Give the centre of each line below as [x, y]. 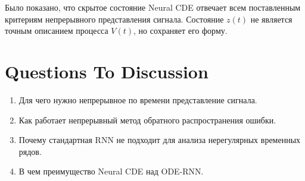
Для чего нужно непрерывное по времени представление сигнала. [138, 99]
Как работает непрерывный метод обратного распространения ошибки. [147, 120]
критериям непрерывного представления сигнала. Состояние [114, 19]
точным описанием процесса [57, 31]
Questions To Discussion [107, 71]
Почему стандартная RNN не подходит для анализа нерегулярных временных [160, 140]
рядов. [30, 151]
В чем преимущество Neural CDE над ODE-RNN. [111, 171]
